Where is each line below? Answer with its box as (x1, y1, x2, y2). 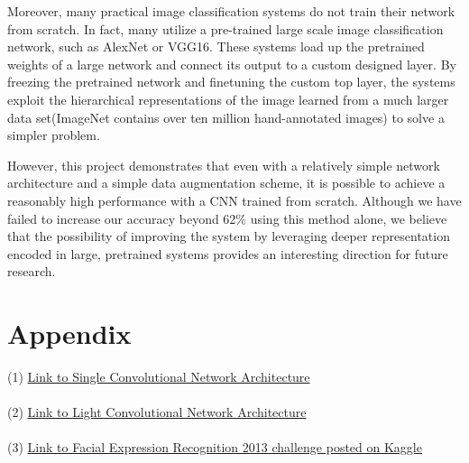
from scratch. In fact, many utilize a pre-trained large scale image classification (7, 19, 444, 38)
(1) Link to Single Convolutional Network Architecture (7, 367, 310, 386)
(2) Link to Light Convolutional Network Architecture (7, 403, 307, 421)
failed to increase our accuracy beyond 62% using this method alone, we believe (7, 208, 447, 227)
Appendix (7, 315, 132, 352)
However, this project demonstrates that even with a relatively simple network (7, 155, 440, 174)
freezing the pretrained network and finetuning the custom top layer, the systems (7, 72, 455, 91)
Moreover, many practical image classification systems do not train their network (7, 2, 455, 20)
